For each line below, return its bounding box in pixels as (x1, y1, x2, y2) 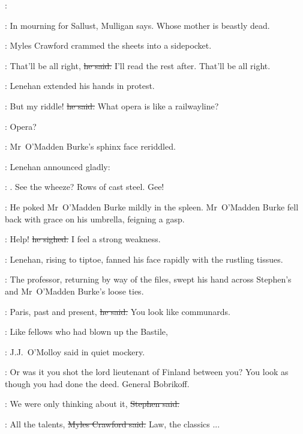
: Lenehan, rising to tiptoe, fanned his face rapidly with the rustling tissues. (5, 252, 283, 265)
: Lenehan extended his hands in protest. (5, 79, 155, 92)
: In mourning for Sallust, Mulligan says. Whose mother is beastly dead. (5, 19, 270, 31)
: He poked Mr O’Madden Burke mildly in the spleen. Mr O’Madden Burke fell (5, 200, 299, 213)
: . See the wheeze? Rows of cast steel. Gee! (5, 180, 164, 193)
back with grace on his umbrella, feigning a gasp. (5, 212, 185, 225)
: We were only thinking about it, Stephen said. (5, 397, 180, 410)
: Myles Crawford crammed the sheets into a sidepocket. (5, 39, 212, 52)
